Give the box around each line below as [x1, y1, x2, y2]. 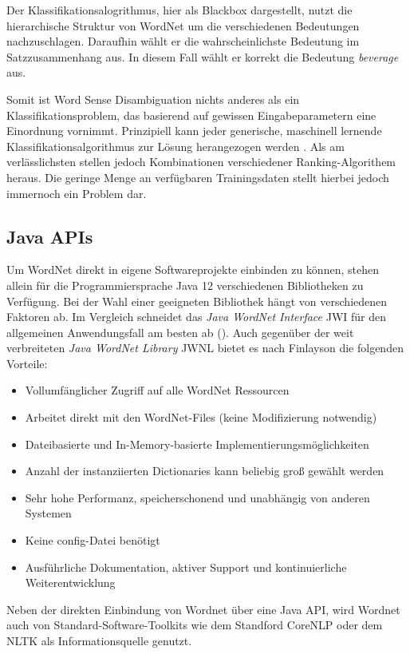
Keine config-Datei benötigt [25, 532, 160, 549]
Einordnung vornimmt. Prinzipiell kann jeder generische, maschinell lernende [6, 122, 382, 139]
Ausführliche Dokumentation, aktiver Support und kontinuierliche [25, 558, 347, 575]
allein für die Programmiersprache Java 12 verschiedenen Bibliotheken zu [6, 276, 364, 293]
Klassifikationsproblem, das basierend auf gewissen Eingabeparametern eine [6, 106, 376, 123]
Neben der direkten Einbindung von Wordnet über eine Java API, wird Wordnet [6, 600, 400, 617]
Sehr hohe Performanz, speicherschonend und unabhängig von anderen [25, 489, 370, 505]
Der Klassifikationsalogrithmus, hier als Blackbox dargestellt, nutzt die [6, 2, 353, 18]
